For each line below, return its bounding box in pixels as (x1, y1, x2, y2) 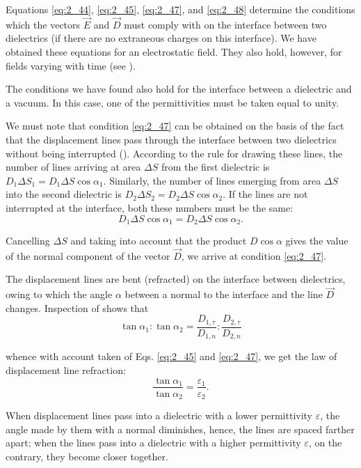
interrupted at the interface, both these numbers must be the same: (6, 200, 294, 214)
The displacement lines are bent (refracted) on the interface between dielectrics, (6, 272, 346, 286)
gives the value (285, 233, 348, 247)
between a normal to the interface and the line (125, 287, 323, 302)
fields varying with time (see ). (6, 58, 136, 72)
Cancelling (6, 233, 50, 247)
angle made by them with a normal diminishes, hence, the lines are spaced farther (6, 421, 355, 436)
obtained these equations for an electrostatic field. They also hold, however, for (6, 45, 342, 58)
